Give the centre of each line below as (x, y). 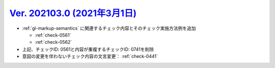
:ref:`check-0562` (53, 42)
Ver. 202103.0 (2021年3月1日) (73, 13)
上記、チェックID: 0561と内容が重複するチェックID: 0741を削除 (88, 49)
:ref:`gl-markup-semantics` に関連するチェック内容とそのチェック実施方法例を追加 (109, 28)
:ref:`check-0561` (53, 35)
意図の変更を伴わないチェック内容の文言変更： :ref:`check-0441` (90, 56)
